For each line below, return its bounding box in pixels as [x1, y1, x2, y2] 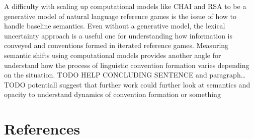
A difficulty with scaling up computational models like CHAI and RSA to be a [4, 1, 246, 11]
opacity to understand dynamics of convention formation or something [4, 89, 221, 99]
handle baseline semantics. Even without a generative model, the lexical [4, 20, 225, 31]
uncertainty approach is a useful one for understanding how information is [4, 30, 233, 40]
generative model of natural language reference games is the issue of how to [4, 10, 237, 21]
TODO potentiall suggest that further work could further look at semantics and [4, 79, 250, 89]
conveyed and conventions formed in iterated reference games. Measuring [4, 40, 229, 50]
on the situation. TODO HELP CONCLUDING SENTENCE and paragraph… [4, 69, 246, 80]
